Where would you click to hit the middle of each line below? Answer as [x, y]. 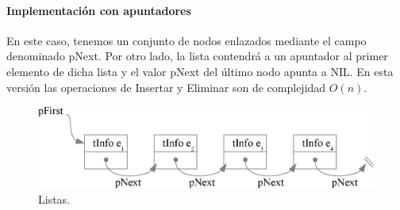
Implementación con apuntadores [99, 10]
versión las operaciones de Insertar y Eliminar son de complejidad [166, 87]
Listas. [54, 199]
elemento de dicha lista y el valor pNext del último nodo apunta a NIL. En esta [200, 71]
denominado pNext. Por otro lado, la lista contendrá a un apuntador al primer [197, 56]
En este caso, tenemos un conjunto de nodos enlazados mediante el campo [187, 40]
